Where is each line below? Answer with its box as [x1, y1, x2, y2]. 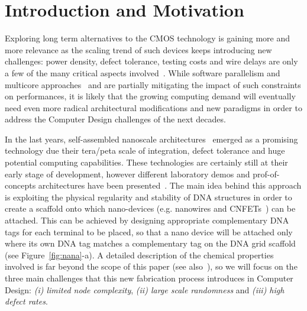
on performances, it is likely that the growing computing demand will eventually [5, 90, 296, 102]
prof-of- [253, 167, 280, 180]
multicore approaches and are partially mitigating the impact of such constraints [5, 78, 301, 90]
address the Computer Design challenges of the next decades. [5, 113, 226, 125]
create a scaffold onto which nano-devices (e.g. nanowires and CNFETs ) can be [5, 202, 296, 215]
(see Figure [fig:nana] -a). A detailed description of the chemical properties [5, 248, 274, 261]
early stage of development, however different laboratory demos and [5, 167, 250, 180]
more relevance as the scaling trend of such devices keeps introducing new [5, 43, 272, 56]
